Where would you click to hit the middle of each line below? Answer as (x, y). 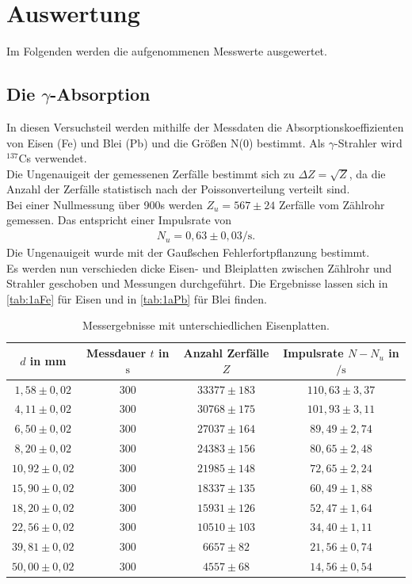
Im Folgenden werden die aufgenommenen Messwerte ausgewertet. (167, 51)
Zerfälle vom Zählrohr (332, 204)
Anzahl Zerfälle (226, 353)
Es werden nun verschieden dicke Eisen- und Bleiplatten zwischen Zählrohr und (199, 267)
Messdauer (116, 353)
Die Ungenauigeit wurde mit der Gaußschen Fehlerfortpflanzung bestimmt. (188, 252)
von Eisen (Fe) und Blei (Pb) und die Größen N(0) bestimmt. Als (166, 142)
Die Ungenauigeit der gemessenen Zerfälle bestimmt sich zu (151, 173)
